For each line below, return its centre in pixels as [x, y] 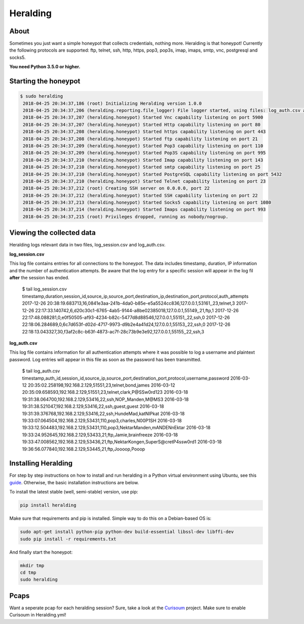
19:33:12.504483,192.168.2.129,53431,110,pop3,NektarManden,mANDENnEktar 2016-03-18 [116, 428]
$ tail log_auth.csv [41, 371]
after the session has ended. [39, 277]
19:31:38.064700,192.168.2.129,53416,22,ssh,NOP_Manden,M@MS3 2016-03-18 [105, 399]
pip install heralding [48, 505]
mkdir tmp [32, 565]
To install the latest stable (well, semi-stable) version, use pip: [74, 492]
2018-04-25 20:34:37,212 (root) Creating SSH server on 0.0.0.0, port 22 [117, 188]
